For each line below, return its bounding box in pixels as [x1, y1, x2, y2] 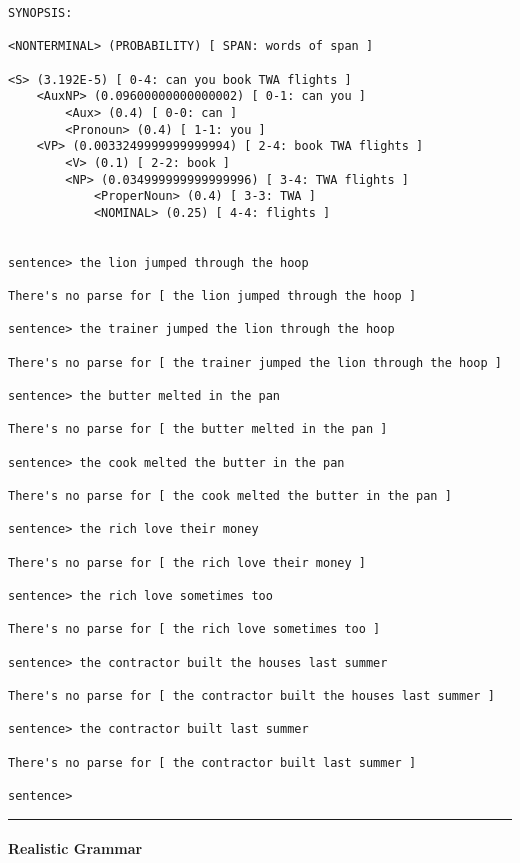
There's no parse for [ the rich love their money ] [8, 555, 366, 570]
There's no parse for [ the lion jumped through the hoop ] [8, 289, 417, 304]
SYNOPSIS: [8, 6, 73, 20]
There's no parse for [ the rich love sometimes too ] [8, 622, 381, 637]
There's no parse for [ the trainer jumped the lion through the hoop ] [8, 355, 502, 370]
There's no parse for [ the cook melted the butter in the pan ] [8, 489, 452, 504]
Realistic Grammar [8, 838, 143, 859]
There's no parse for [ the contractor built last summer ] [8, 755, 417, 770]
